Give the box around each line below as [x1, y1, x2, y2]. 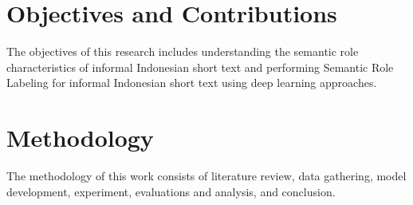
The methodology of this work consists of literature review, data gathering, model [6, 168, 407, 184]
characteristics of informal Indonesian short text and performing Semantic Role [6, 58, 394, 75]
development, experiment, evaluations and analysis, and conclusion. [6, 183, 336, 199]
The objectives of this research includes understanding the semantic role [6, 43, 359, 60]
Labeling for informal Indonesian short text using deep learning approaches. [6, 74, 377, 91]
